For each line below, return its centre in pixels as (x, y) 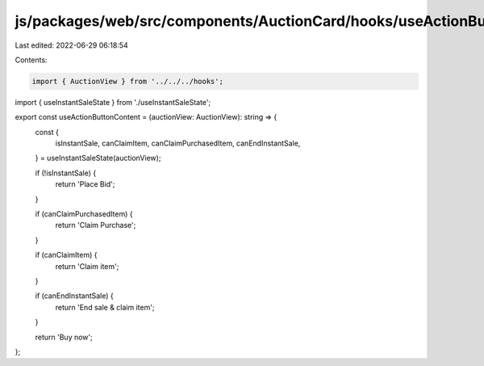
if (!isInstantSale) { (66, 173)
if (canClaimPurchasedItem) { (84, 214)
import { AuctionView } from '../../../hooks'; (127, 81)
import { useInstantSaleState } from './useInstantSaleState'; (113, 102)
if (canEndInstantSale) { (75, 296)
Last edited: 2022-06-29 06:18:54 (71, 45)
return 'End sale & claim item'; (105, 307)
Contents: (31, 60)
